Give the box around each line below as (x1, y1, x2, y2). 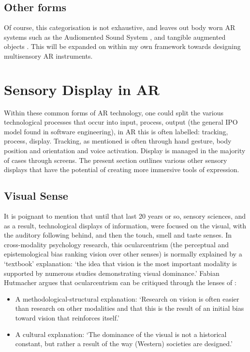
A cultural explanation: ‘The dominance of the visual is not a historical (15, 329, 227, 339)
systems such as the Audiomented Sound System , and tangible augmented (4, 32, 226, 42)
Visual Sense (4, 188, 68, 203)
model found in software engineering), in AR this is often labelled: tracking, (4, 126, 228, 136)
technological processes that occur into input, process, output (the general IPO (4, 117, 238, 127)
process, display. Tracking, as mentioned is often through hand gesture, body (4, 136, 232, 146)
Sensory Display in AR (4, 79, 160, 99)
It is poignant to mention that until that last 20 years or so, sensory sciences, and (4, 211, 246, 221)
